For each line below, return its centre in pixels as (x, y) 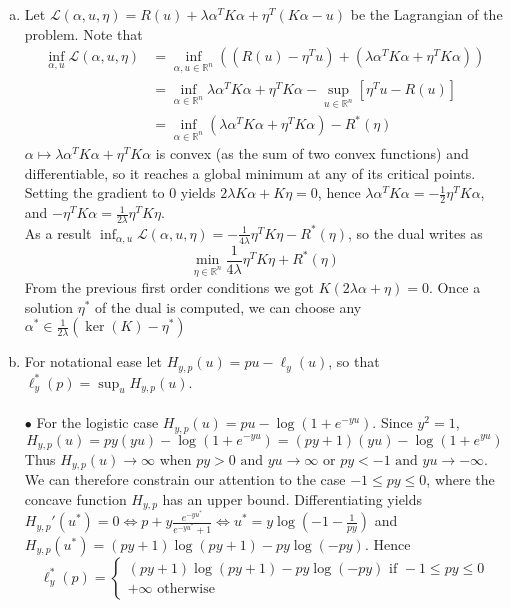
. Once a (454, 287)
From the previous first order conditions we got (169, 287)
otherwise (186, 589)
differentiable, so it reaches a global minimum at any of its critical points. (250, 172)
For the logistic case (97, 422)
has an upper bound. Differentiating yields (292, 499)
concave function (75, 499)
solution (49, 306)
